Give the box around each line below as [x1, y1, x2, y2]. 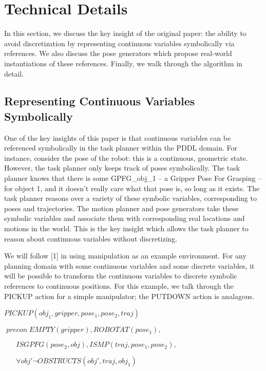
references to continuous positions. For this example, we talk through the [4, 281, 234, 291]
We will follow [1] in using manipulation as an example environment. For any [4, 250, 246, 261]
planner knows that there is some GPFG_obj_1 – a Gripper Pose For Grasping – [4, 173, 262, 183]
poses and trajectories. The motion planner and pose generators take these [4, 202, 239, 213]
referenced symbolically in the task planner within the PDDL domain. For [4, 142, 237, 153]
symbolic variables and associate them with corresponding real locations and [4, 213, 245, 224]
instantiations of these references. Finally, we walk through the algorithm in [4, 58, 242, 68]
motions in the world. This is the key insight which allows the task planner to [4, 223, 249, 234]
